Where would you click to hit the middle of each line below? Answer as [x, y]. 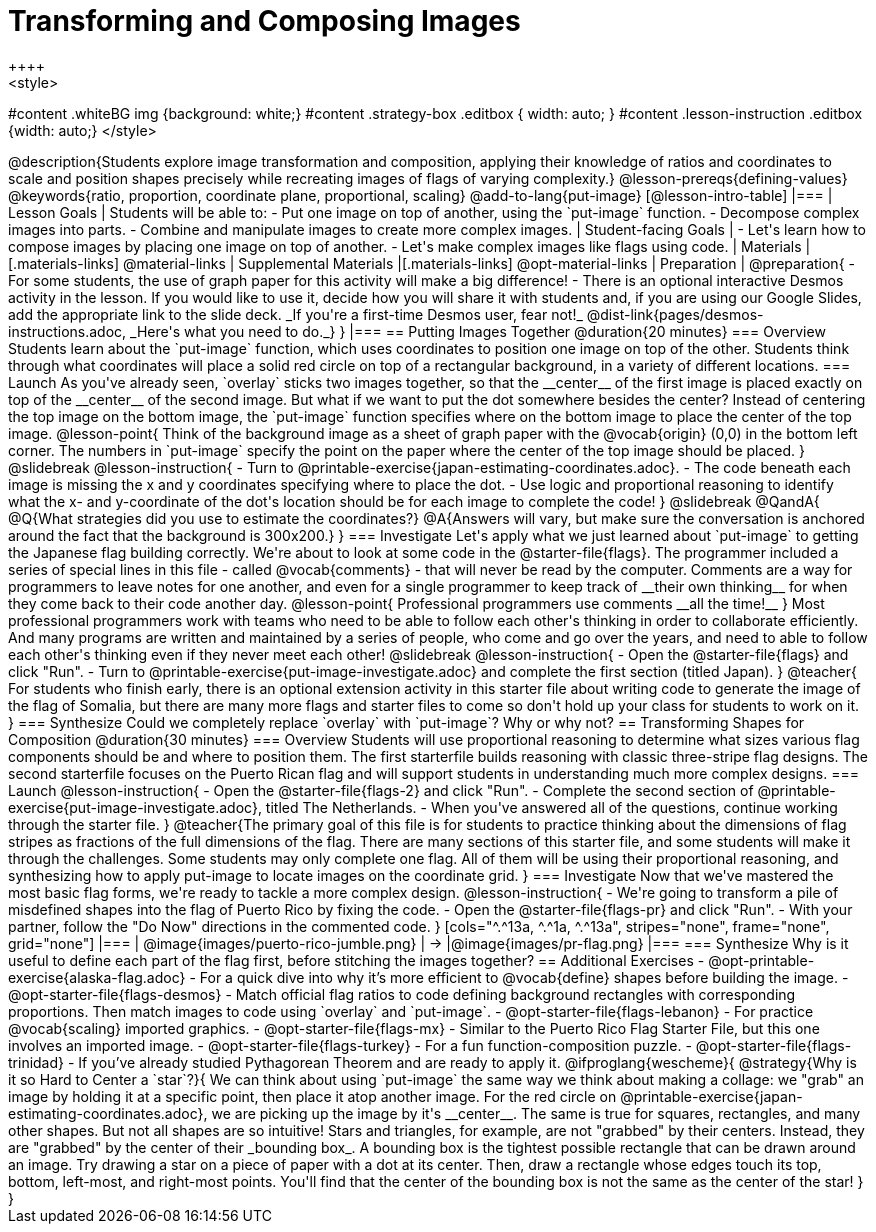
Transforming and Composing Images [264, 21]
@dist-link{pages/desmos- [675, 314]
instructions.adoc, [67, 331]
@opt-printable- [761, 960]
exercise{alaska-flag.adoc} [97, 977]
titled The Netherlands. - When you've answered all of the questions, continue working [551, 807]
